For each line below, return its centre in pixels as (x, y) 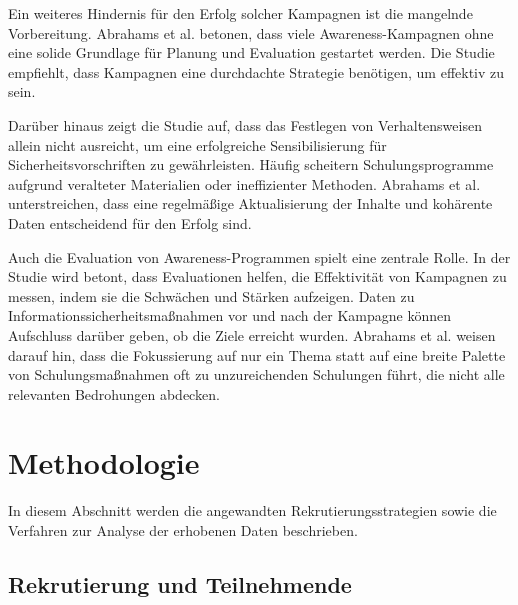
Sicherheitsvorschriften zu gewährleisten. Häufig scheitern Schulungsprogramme (251, 164)
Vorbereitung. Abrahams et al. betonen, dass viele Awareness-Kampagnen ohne (251, 32)
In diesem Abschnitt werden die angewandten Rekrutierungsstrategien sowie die (252, 510)
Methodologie (104, 462)
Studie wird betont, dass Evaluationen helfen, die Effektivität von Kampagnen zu (257, 276)
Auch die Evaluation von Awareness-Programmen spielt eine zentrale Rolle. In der (259, 256)
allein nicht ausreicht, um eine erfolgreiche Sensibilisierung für (197, 144)
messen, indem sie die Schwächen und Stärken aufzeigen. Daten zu (211, 295)
